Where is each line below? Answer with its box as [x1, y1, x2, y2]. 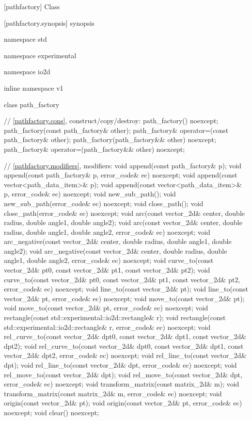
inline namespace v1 [4, 82, 63, 93]
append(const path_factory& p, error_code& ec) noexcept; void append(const [4, 170, 237, 180]
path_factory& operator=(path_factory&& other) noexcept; [4, 144, 185, 154]
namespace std [4, 34, 47, 44]
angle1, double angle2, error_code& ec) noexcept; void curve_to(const [4, 255, 214, 265]
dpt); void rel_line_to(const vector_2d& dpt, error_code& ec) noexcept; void [4, 360, 237, 370]
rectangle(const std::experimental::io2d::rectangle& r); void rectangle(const [4, 312, 226, 323]
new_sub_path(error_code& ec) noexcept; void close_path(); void [4, 198, 204, 208]
